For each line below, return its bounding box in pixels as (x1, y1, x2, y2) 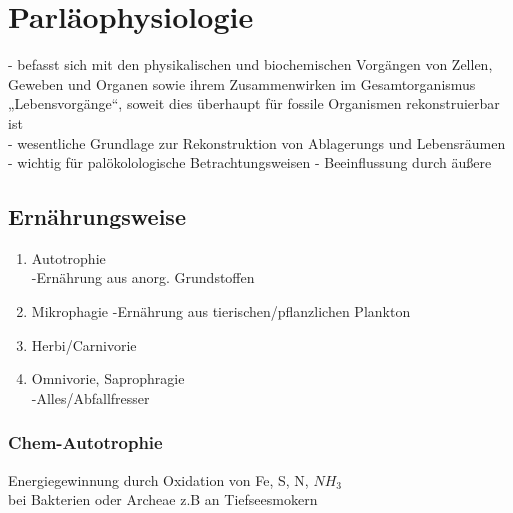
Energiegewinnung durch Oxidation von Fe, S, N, (8, 469, 309, 490)
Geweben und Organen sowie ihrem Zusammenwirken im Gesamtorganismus (8, 73, 476, 94)
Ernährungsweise (8, 201, 186, 232)
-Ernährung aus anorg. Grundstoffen (31, 267, 255, 288)
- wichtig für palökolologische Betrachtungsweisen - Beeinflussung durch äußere (8, 152, 492, 173)
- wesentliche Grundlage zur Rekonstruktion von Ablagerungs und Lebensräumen (8, 132, 506, 153)
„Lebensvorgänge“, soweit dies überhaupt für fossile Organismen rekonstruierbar (8, 93, 500, 114)
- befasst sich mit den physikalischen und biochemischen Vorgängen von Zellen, (8, 54, 493, 75)
